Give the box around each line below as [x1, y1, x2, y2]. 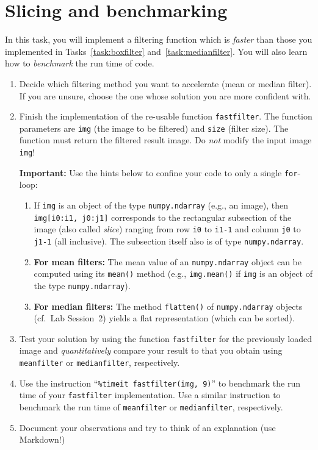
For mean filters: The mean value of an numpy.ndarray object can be [34, 255, 302, 268]
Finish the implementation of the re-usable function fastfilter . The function [19, 110, 313, 123]
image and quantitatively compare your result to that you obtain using [19, 344, 283, 357]
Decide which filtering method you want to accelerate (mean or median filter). [19, 77, 312, 90]
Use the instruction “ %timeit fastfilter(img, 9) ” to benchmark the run [19, 376, 300, 389]
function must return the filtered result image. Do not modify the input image [19, 134, 312, 146]
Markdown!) [19, 433, 65, 446]
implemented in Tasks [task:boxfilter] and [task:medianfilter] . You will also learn [5, 45, 308, 57]
